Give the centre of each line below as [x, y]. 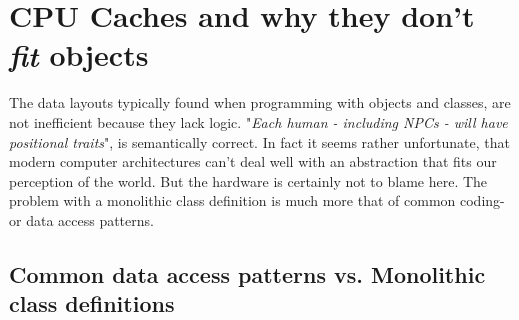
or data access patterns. [81, 219]
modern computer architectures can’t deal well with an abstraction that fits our [253, 161]
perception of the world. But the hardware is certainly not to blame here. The [248, 180]
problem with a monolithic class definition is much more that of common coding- [257, 200]
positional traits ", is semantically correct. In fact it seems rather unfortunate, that [259, 141]
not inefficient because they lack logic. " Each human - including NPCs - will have [258, 121]
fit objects [79, 55]
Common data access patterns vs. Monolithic [247, 273]
